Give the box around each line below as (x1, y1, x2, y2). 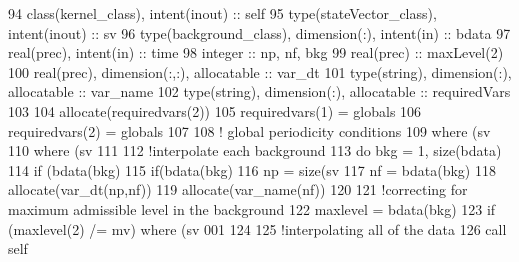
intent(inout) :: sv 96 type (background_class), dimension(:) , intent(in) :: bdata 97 (8, 22, 511, 43)
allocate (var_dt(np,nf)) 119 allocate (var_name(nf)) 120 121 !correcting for (8, 179, 468, 200)
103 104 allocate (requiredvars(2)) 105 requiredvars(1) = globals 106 (8, 100, 422, 121)
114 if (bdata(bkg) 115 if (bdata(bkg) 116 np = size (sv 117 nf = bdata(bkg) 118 (8, 159, 496, 180)
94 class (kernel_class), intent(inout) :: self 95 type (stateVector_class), (8, 3, 437, 23)
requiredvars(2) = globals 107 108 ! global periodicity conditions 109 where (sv (8, 120, 491, 141)
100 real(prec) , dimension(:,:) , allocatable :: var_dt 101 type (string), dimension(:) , (8, 61, 512, 82)
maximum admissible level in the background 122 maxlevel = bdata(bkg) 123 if (8, 198, 496, 219)
